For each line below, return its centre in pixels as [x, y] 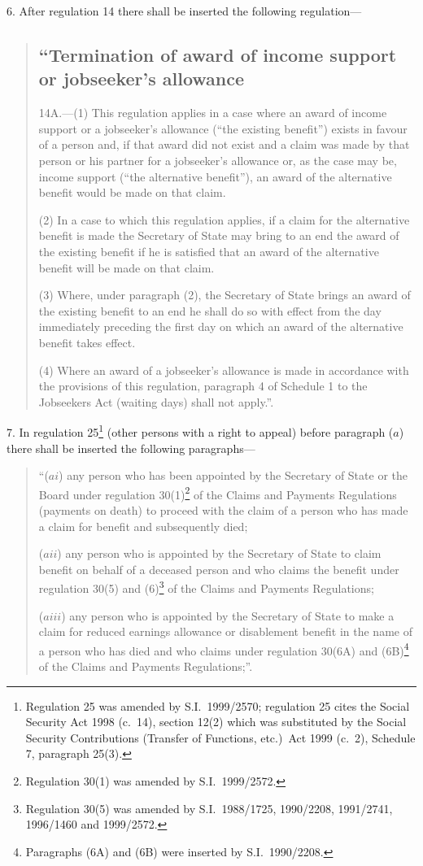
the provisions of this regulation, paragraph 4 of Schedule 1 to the [203, 386]
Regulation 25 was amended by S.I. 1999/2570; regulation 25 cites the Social [218, 705]
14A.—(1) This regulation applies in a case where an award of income [213, 113]
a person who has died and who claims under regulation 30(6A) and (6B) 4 [224, 649]
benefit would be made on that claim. [132, 192]
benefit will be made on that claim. [126, 267]
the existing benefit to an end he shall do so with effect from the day [210, 310]
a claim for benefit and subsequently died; [143, 526]
